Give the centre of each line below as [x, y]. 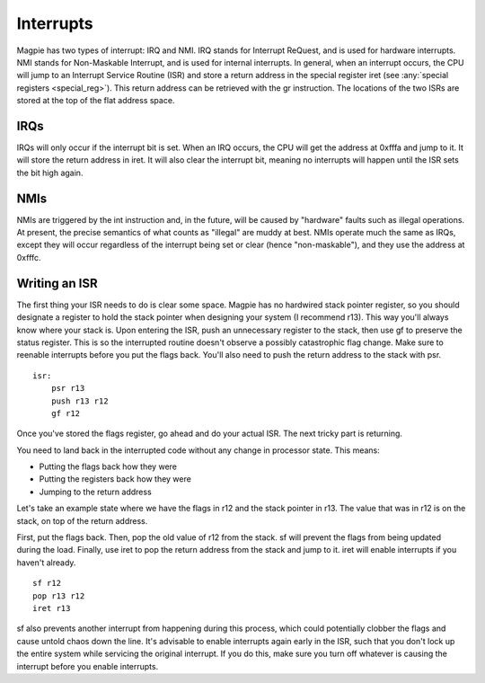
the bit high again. [50, 173]
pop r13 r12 [59, 596]
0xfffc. [29, 257]
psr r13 [68, 388]
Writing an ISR [57, 283]
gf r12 [66, 413]
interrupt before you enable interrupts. [88, 666]
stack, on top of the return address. [82, 520]
